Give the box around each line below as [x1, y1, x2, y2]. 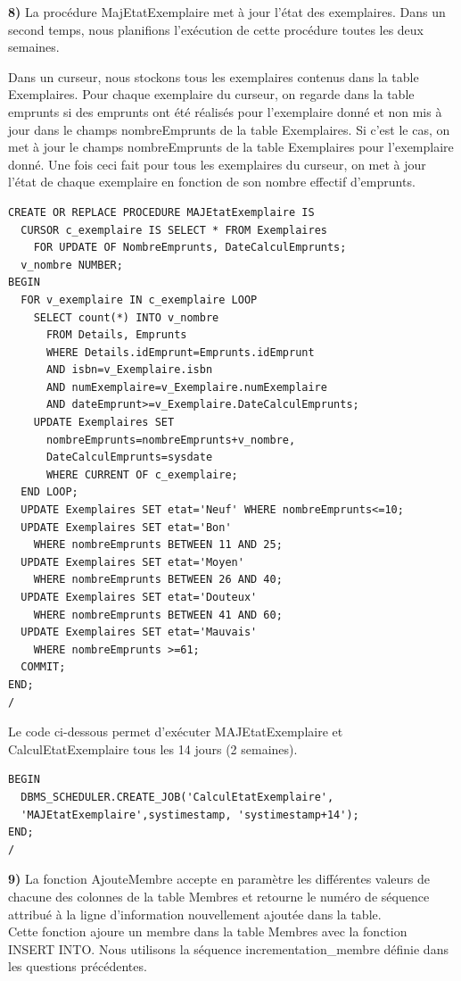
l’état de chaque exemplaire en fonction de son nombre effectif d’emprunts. [8, 172, 416, 191]
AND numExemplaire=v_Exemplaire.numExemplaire [45, 380, 327, 394]
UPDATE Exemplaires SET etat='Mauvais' [21, 626, 258, 639]
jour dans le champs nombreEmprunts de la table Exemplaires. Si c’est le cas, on [8, 120, 450, 138]
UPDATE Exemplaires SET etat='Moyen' [21, 555, 244, 569]
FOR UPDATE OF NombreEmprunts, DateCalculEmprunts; [33, 241, 347, 254]
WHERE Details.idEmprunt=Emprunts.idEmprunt [45, 345, 315, 359]
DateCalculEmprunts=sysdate [45, 451, 213, 464]
